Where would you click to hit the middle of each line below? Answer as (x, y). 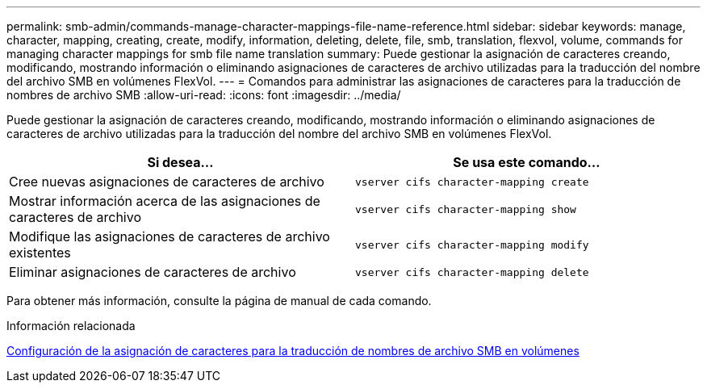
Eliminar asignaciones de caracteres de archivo (153, 272)
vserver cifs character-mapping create (472, 182)
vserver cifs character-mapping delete (472, 272)
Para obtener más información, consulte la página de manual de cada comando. (219, 301)
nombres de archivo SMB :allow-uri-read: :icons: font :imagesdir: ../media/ (204, 95)
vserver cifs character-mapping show (466, 209)
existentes (40, 253)
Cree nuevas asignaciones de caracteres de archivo (167, 182)
